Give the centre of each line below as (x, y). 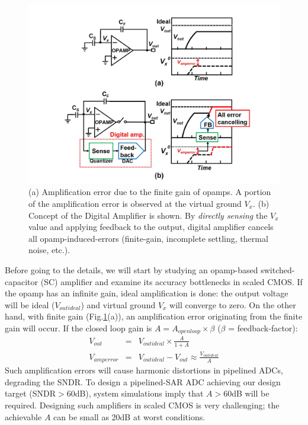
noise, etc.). (49, 250)
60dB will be (246, 393)
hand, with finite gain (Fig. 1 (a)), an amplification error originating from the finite (154, 316)
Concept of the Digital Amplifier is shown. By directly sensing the (148, 215)
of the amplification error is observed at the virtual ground (135, 204)
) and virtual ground (118, 304)
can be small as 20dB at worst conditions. (129, 416)
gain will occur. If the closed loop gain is (78, 327)
